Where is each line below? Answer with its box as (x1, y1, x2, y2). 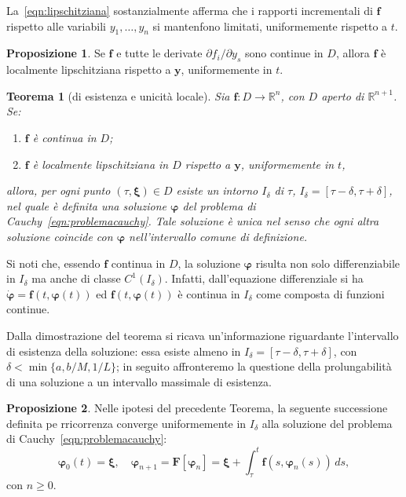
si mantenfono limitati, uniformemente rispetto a (152, 17, 388, 34)
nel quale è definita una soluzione (6, 197, 166, 214)
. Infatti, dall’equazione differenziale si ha (164, 270, 364, 287)
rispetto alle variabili (6, 17, 106, 34)
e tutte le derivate (116, 45, 203, 61)
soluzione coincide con (6, 228, 113, 244)
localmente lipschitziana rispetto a (6, 61, 171, 78)
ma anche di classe (31, 270, 121, 287)
